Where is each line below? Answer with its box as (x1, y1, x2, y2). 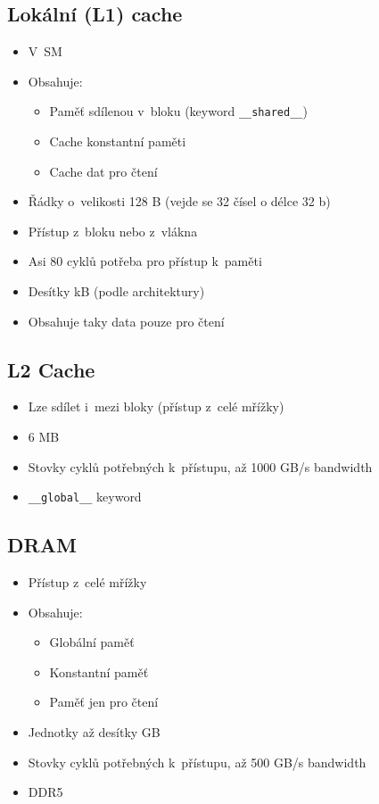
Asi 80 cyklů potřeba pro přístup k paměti (28, 252, 262, 270)
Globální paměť (49, 633, 135, 651)
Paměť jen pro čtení (49, 692, 159, 711)
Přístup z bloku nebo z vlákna (28, 221, 198, 240)
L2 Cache (7, 355, 95, 383)
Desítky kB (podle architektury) (28, 282, 205, 301)
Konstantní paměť (49, 662, 149, 681)
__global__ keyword (28, 487, 142, 506)
